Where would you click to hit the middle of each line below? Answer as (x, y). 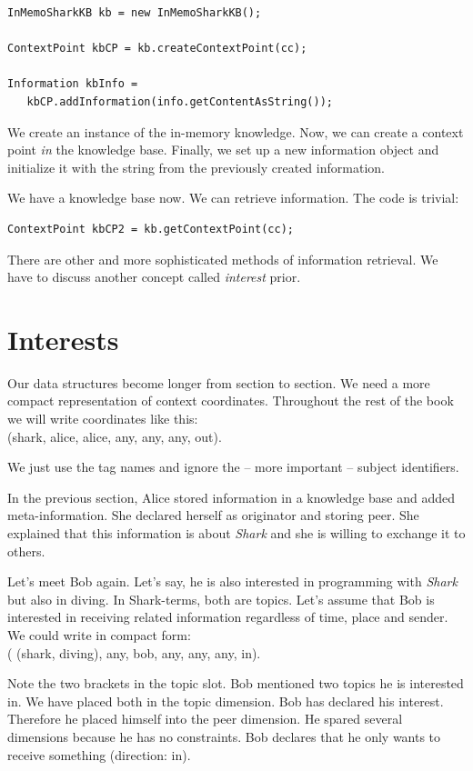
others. (26, 551)
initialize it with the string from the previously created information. (196, 167)
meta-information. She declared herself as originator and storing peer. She (213, 515)
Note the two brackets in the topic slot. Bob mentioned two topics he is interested (236, 683)
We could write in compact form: (99, 634)
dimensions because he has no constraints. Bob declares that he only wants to (224, 736)
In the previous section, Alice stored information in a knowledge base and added (231, 497)
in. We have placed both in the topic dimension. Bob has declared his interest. (226, 701)
